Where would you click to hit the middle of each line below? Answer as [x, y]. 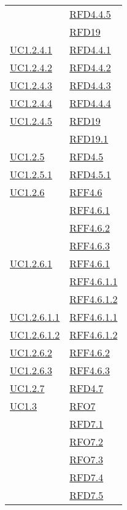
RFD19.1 [89, 139]
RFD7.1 [87, 424]
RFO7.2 [87, 441]
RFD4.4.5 [90, 14]
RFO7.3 [87, 459]
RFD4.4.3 [90, 85]
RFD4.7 [87, 388]
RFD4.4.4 [90, 103]
